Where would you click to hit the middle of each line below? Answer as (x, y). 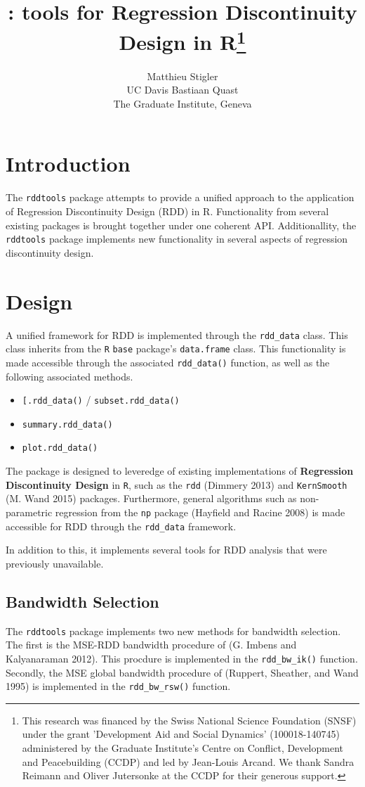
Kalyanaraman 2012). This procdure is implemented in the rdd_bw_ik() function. (182, 658)
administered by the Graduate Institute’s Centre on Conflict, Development (182, 748)
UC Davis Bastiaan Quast (182, 90)
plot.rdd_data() (60, 448)
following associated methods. (69, 376)
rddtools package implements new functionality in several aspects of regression (177, 239)
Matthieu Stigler (182, 76)
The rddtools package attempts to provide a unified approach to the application (180, 197)
